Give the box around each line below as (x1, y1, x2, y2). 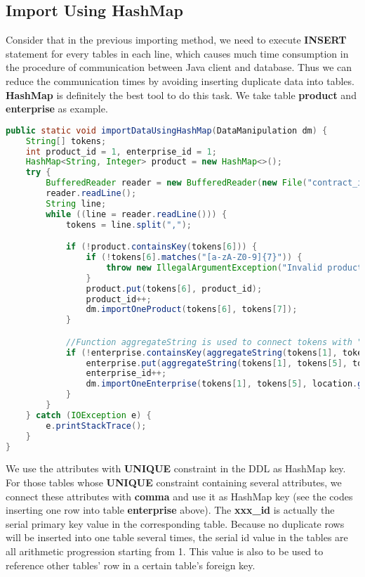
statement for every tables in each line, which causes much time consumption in (6, 46, 349, 60)
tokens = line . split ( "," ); (65, 219, 192, 230)
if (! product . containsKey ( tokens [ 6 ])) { (65, 242, 258, 252)
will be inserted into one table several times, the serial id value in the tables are (6, 530, 348, 545)
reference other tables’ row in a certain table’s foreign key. (6, 557, 255, 572)
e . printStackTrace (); (46, 420, 147, 431)
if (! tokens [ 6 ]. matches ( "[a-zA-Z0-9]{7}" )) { (86, 252, 303, 263)
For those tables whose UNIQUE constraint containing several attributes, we (6, 475, 342, 490)
